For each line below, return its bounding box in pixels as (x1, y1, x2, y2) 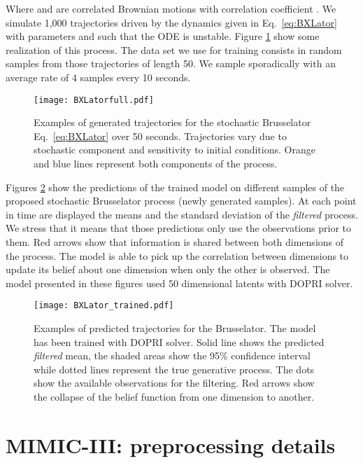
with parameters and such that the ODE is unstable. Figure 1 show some (6, 29, 320, 43)
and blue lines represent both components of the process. (34, 156, 278, 170)
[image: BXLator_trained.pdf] (34, 300, 174, 311)
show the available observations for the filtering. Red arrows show (34, 375, 315, 390)
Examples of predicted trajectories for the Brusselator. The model (34, 321, 316, 335)
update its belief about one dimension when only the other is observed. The (6, 262, 330, 277)
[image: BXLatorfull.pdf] (34, 95, 154, 105)
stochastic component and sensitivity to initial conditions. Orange (34, 142, 315, 157)
